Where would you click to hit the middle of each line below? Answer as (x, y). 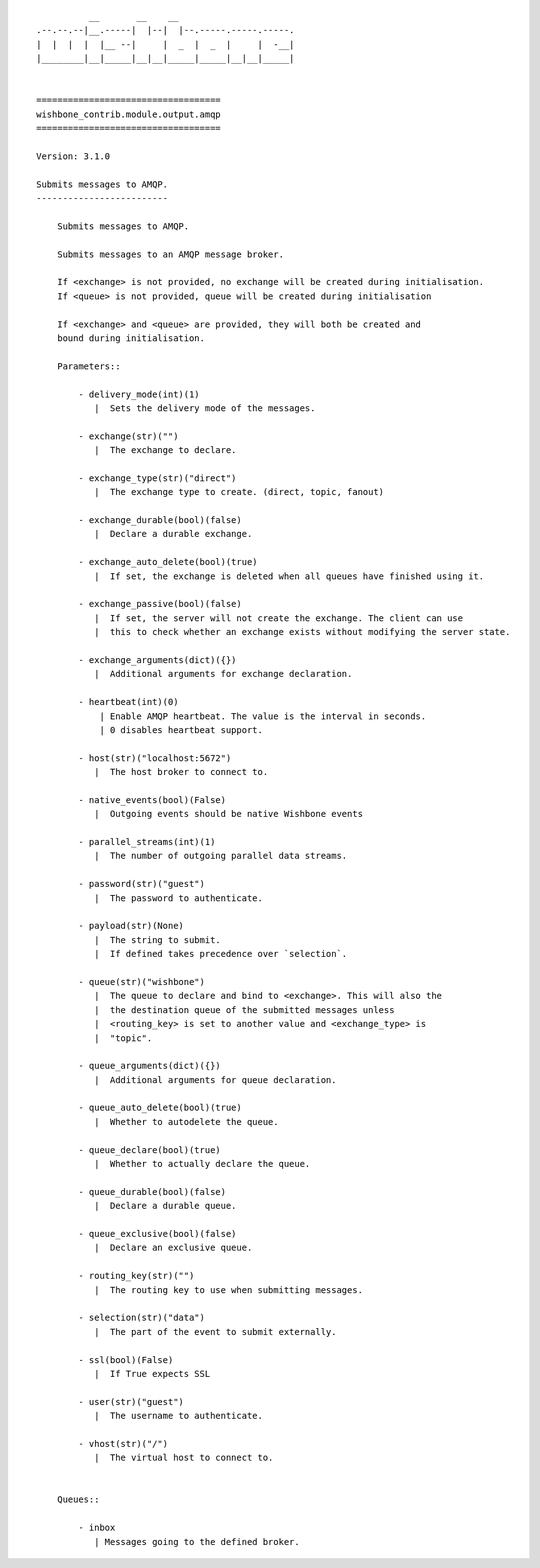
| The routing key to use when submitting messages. (228, 1289)
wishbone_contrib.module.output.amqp (129, 114)
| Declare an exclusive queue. (173, 1248)
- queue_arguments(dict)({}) (150, 1066)
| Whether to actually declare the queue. (202, 1164)
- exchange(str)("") (128, 436)
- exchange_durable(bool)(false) (160, 520)
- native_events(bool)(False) (152, 799)
